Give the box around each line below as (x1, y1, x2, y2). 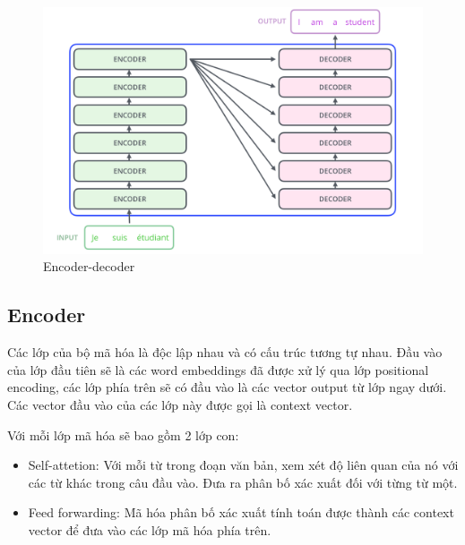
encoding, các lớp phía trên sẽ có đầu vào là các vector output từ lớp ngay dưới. (7, 378, 447, 396)
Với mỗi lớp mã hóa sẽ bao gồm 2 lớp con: (7, 425, 239, 444)
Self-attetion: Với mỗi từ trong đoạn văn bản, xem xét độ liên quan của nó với (28, 456, 459, 474)
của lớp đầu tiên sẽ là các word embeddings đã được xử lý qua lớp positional (7, 360, 429, 379)
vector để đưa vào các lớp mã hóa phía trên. (28, 520, 271, 539)
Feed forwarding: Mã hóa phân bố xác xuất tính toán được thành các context (28, 503, 454, 522)
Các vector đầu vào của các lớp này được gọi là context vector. (7, 395, 353, 413)
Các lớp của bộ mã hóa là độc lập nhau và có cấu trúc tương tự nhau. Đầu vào (7, 343, 443, 362)
